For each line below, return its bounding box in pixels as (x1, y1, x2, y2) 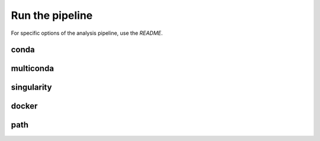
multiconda (11, 64, 55, 74)
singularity (11, 83, 52, 93)
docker (11, 101, 38, 112)
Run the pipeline (11, 9, 93, 22)
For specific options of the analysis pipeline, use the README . (11, 29, 163, 37)
